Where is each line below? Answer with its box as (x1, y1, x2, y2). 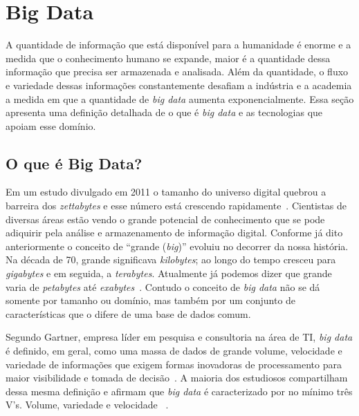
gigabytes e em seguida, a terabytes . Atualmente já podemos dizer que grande (6, 266, 332, 281)
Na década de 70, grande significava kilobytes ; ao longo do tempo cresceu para (6, 252, 336, 267)
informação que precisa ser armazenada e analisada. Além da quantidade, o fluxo (6, 64, 349, 79)
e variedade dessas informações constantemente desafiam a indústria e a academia (6, 77, 352, 92)
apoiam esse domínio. (6, 118, 96, 133)
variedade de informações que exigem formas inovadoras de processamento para (6, 357, 342, 371)
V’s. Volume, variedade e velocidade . (6, 397, 169, 412)
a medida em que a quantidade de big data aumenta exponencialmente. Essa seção (6, 91, 354, 106)
